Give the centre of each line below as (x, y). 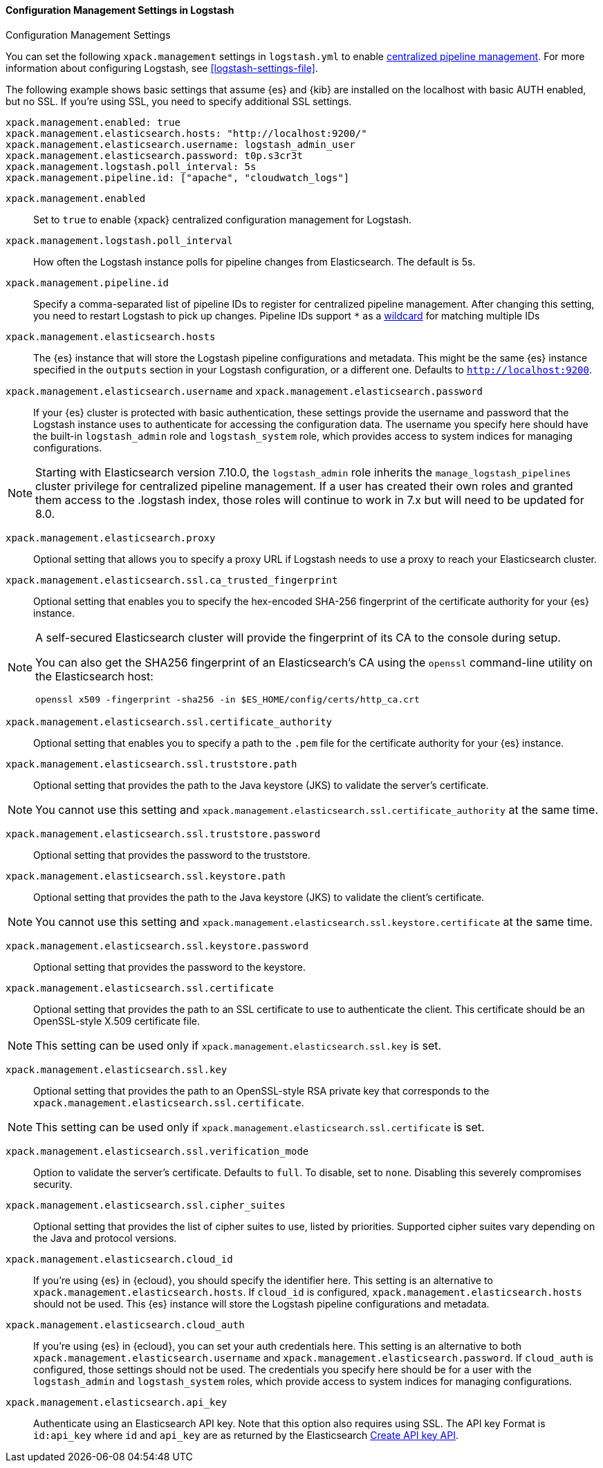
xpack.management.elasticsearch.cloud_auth (125, 1325)
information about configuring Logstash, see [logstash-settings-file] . (162, 68)
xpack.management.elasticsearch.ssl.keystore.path (146, 876)
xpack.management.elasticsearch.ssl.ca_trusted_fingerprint (172, 580)
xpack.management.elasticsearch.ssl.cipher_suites (146, 1205)
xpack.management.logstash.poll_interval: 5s (131, 166)
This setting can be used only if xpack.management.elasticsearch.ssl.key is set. (239, 1045)
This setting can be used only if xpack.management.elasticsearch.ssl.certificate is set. (260, 1127)
